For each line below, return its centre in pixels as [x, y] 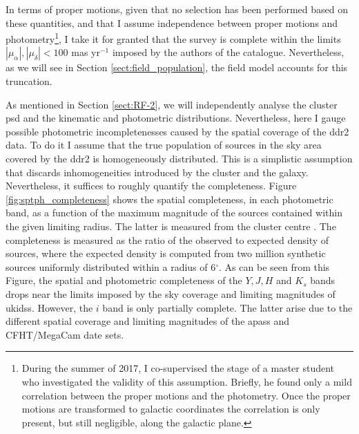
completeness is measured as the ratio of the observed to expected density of [167, 239]
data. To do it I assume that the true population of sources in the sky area [164, 145]
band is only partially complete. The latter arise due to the [227, 307]
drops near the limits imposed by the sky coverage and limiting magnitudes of [171, 293]
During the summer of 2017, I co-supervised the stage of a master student [178, 368]
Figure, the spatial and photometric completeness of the [124, 280]
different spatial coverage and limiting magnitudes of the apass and [148, 321]
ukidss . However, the [49, 307]
